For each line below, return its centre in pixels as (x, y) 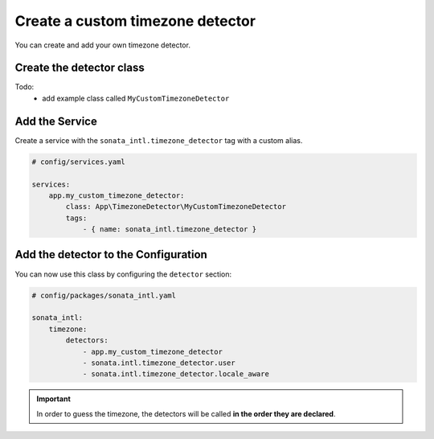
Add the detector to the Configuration (111, 254)
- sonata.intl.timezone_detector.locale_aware (176, 374)
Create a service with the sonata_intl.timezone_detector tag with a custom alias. (159, 140)
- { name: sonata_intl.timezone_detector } (170, 230)
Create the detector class (80, 68)
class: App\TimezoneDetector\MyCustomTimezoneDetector (176, 207)
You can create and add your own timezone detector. (102, 45)
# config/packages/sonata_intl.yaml (104, 295)
